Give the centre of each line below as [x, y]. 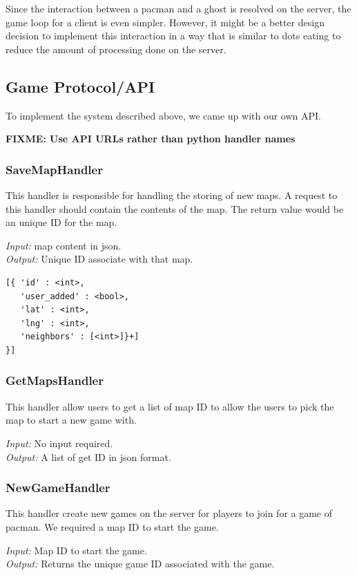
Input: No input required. [59, 443]
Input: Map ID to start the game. [76, 550]
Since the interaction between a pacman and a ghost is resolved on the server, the [178, 8]
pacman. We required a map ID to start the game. [112, 526]
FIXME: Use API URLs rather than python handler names [151, 139]
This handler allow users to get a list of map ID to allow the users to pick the [170, 406]
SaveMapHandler [54, 169]
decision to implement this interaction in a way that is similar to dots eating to [173, 36]
